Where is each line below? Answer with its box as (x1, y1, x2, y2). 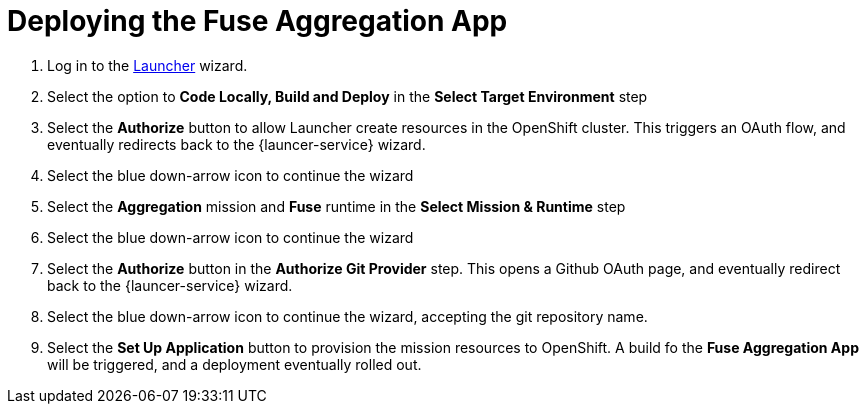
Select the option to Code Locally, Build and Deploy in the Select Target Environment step (47, 87, 648, 105)
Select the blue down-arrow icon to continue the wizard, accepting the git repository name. (47, 307, 648, 325)
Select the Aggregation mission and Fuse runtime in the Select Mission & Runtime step (47, 197, 626, 215)
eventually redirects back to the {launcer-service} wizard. (47, 135, 426, 153)
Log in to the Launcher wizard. (47, 56, 248, 74)
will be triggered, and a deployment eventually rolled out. (47, 355, 422, 373)
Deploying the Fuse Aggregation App (7, 4, 508, 38)
